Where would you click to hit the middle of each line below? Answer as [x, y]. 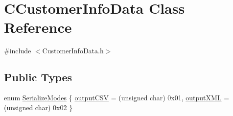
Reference [38, 27]
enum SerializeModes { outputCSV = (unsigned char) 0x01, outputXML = [117, 98]
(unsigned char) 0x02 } [38, 107]
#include [18, 51]
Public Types [38, 77]
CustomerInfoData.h [73, 51]
